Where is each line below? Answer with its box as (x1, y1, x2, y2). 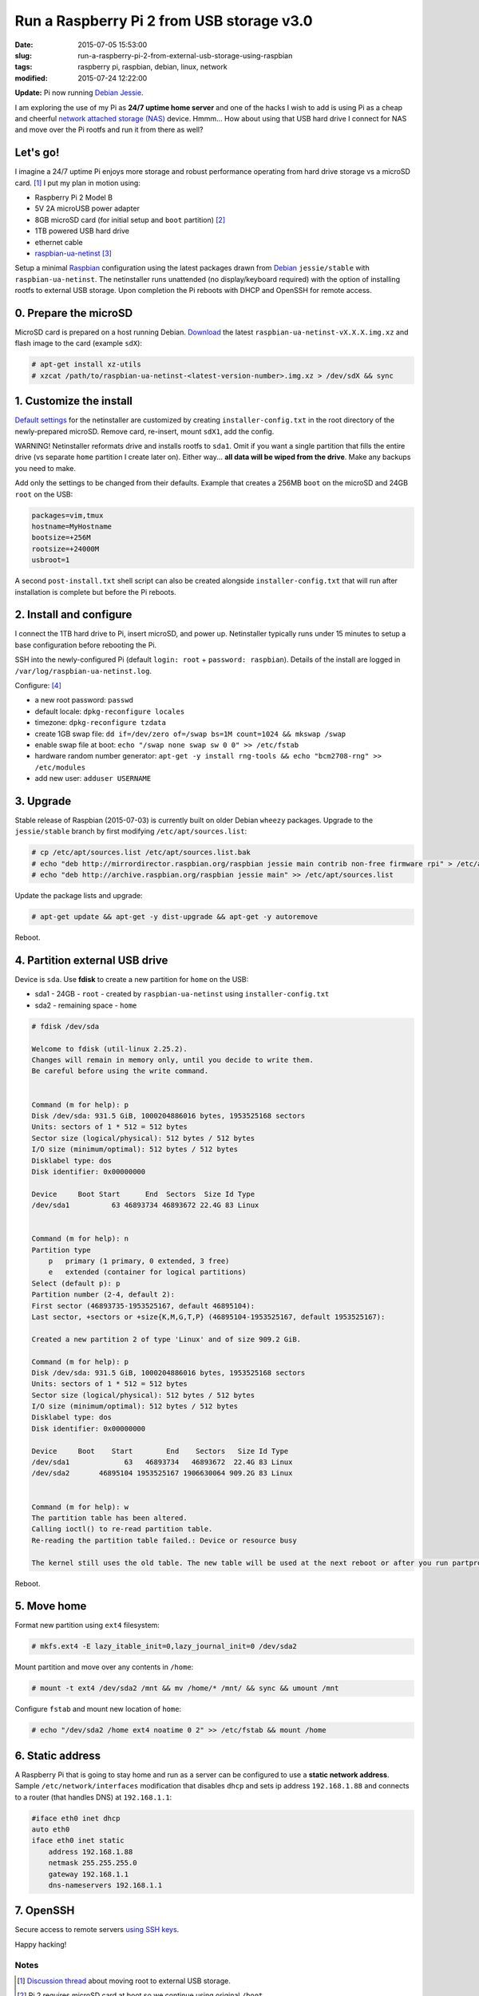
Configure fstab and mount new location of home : (14, 1705, 182, 1714)
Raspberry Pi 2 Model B (34, 192, 113, 202)
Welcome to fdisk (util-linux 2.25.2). (31, 1044, 188, 1053)
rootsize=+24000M (31, 544, 100, 553)
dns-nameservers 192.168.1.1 (48, 1880, 163, 1890)
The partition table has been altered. (31, 1514, 188, 1523)
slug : (14, 50, 32, 60)
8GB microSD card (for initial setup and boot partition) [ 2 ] (34, 215, 226, 224)
